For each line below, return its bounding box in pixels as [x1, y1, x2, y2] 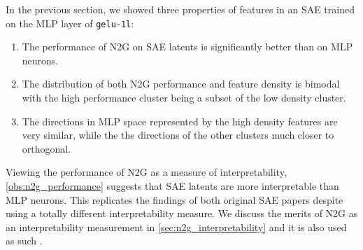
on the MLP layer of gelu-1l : [6, 15, 134, 30]
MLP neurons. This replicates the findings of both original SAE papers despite [6, 192, 343, 207]
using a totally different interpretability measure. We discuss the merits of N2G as [6, 206, 358, 221]
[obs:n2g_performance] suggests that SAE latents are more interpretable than [6, 179, 339, 193]
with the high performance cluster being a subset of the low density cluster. [22, 90, 346, 105]
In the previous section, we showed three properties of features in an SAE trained [6, 2, 355, 16]
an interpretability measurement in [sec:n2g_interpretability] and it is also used [6, 219, 347, 234]
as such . [6, 233, 43, 248]
